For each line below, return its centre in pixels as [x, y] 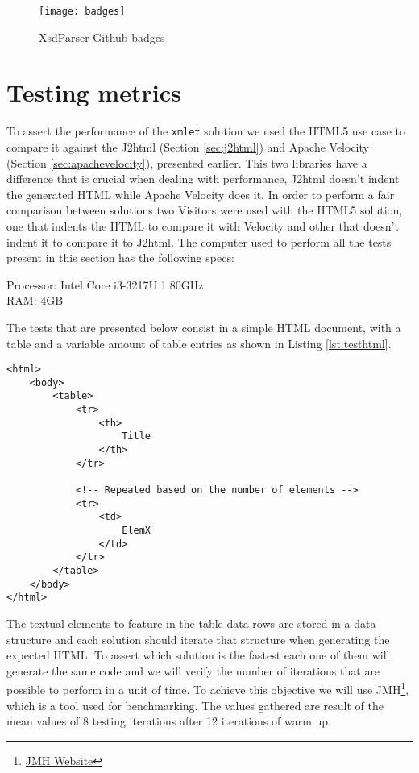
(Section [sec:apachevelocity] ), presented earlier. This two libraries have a [187, 162]
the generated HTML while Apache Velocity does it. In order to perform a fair [201, 194]
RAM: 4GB [35, 300]
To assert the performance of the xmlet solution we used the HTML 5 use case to [206, 131]
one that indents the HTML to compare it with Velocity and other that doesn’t [203, 226]
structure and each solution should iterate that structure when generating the [198, 639]
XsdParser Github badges [102, 37]
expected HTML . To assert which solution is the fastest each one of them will [198, 655]
